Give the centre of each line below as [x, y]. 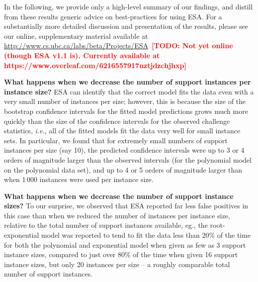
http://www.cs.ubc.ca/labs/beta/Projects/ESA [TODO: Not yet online [119, 46]
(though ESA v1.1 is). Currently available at [82, 55]
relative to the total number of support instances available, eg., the [106, 225]
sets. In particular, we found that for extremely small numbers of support [116, 140]
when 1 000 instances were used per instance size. [79, 179]
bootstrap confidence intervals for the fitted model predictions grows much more [126, 111]
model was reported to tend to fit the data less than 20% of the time [146, 235]
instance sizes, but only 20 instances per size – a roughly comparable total [117, 264]
